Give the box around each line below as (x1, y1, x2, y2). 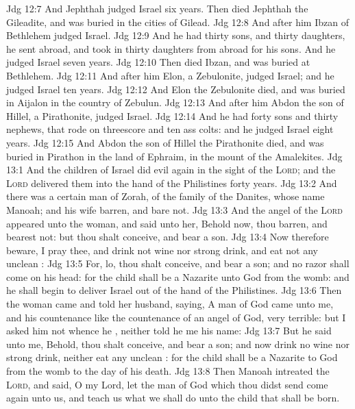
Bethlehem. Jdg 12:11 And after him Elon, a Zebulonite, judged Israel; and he (6, 68, 334, 82)
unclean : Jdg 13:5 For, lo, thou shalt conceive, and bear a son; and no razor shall (6, 256, 350, 271)
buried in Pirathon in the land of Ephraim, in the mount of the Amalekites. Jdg (6, 149, 343, 163)
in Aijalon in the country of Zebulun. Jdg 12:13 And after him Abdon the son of (6, 95, 344, 110)
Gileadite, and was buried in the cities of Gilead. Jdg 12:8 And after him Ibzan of (6, 14, 349, 29)
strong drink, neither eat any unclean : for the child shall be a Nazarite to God (6, 350, 338, 364)
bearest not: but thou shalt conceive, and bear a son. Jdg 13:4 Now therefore (6, 230, 329, 244)
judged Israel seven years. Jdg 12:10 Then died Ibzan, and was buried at (6, 55, 310, 69)
